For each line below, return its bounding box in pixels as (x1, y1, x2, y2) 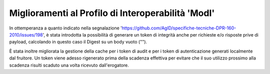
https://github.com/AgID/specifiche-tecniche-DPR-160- (121, 25, 236, 31)
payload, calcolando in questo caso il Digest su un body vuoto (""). (9, 39, 147, 45)
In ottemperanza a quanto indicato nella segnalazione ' (9, 25, 122, 31)
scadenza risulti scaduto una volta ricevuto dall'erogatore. (9, 62, 129, 68)
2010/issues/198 (9, 31, 43, 37)
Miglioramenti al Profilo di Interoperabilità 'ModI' (9, 7, 215, 18)
